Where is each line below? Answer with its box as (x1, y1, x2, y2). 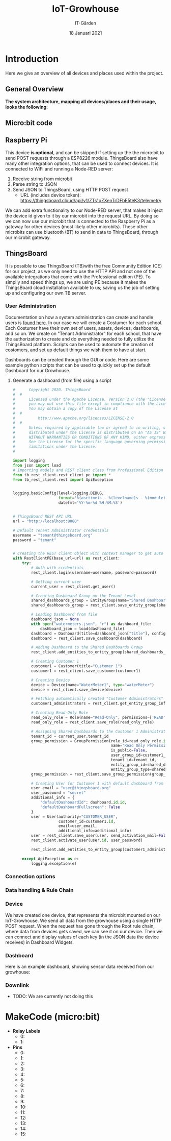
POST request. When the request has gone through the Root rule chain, (5, 922, 155, 929)
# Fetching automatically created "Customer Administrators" (31, 696, 164, 701)
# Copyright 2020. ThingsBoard (12, 387, 91, 392)
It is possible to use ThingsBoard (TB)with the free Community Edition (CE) (5, 262, 162, 269)
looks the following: (5, 104, 48, 110)
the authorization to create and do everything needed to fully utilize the (5, 335, 155, 342)
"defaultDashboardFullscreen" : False (40, 805, 121, 810)
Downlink (5, 981, 30, 988)
